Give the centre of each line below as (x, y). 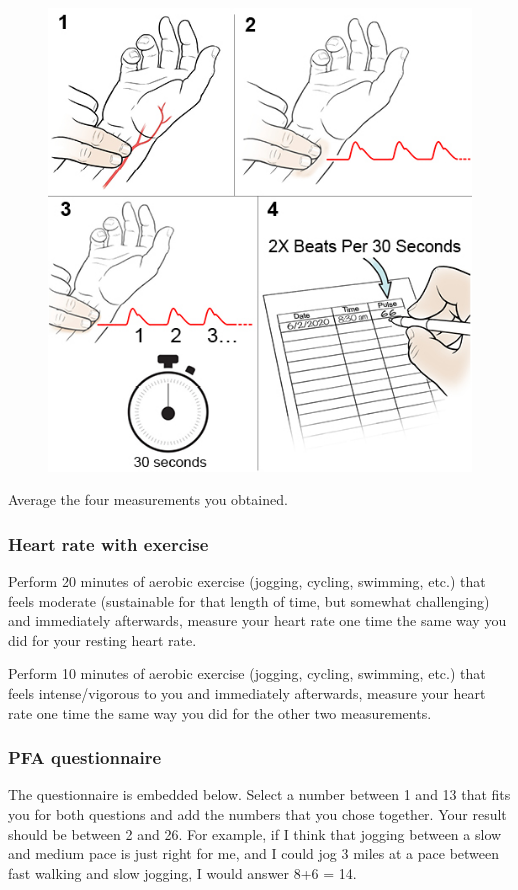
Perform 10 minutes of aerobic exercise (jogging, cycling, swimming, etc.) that (247, 673)
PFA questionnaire (85, 757)
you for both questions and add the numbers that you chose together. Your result (257, 813)
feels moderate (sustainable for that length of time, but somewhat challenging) (249, 600)
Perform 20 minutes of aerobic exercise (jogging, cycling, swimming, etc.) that (247, 580)
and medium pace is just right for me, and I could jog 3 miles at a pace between (254, 853)
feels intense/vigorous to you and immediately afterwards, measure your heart (247, 692)
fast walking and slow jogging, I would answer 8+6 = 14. (182, 872)
